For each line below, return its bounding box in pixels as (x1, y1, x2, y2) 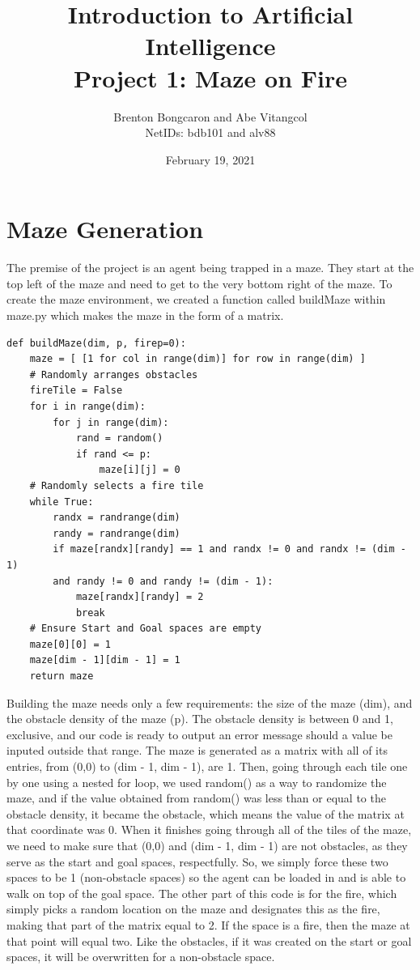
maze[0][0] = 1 (29, 638, 111, 650)
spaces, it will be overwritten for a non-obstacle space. (6, 948, 275, 965)
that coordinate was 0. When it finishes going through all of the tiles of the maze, (6, 821, 412, 838)
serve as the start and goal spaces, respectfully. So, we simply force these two (6, 853, 388, 870)
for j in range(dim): (53, 416, 169, 428)
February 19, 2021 (165, 151, 256, 168)
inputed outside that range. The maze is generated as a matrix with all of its (6, 742, 388, 759)
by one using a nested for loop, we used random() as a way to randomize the (6, 773, 387, 790)
